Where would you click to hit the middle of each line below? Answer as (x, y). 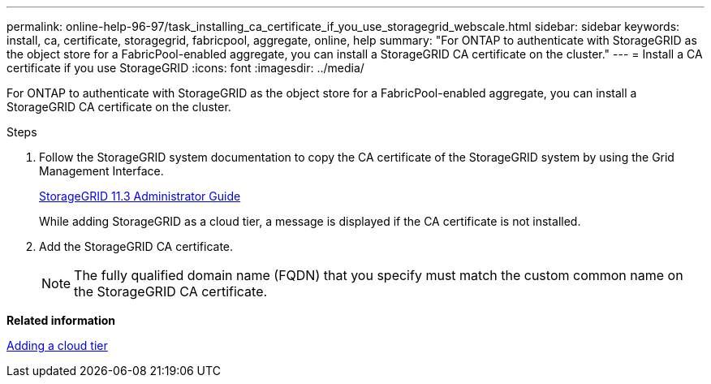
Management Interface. (101, 171)
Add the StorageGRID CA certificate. (136, 246)
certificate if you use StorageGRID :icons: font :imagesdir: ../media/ (185, 68)
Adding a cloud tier (57, 345)
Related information (61, 320)
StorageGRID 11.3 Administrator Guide (140, 196)
